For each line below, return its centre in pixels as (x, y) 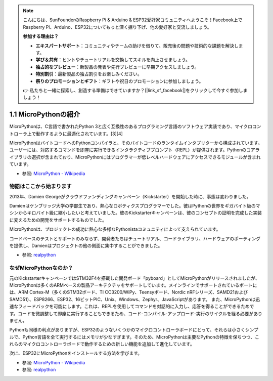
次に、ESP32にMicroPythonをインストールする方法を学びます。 (76, 353)
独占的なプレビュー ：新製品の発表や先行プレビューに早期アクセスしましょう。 (117, 67)
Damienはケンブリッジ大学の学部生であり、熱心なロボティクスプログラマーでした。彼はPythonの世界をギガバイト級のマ (135, 206)
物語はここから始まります (40, 186)
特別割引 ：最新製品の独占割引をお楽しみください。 (89, 74)
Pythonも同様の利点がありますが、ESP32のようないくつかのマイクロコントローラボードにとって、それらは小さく (127, 330)
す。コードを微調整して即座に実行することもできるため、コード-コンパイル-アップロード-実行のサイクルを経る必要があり (136, 313)
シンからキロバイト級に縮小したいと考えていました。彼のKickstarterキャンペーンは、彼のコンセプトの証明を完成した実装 (136, 213)
